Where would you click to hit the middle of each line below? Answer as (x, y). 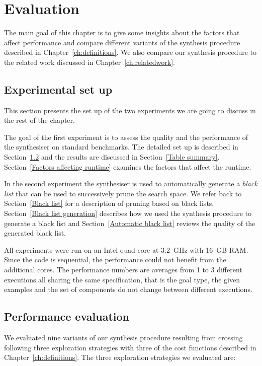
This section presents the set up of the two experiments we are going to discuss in (130, 110)
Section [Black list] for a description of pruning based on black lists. (109, 203)
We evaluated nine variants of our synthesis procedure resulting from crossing (123, 337)
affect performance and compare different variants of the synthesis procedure (122, 42)
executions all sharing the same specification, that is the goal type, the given (122, 279)
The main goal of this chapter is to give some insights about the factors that (122, 32)
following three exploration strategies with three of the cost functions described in (130, 347)
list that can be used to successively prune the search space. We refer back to (123, 193)
